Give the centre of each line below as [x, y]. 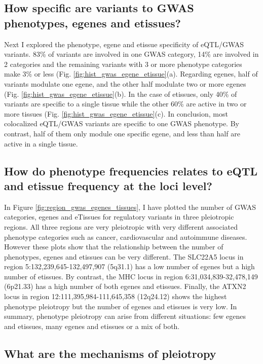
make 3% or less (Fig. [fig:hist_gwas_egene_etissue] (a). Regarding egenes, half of [131, 74]
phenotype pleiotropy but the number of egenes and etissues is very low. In [121, 306]
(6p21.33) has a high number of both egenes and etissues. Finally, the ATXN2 [125, 286]
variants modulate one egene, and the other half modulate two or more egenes [125, 83]
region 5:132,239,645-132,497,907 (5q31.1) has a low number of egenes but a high [129, 266]
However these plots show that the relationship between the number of [114, 247]
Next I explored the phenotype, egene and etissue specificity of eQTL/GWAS [124, 44]
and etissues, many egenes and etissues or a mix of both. [92, 326]
